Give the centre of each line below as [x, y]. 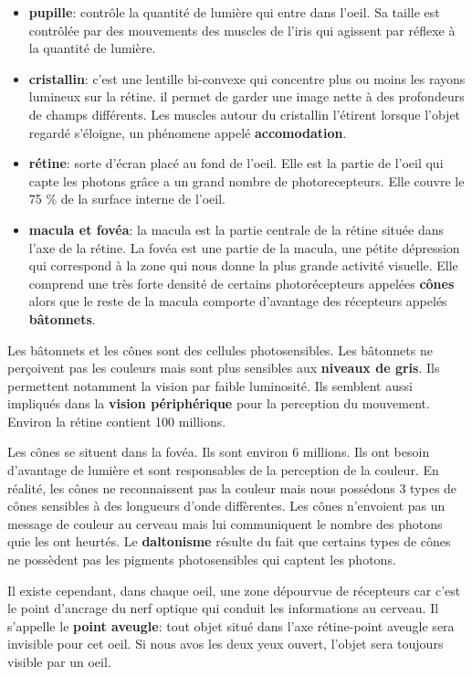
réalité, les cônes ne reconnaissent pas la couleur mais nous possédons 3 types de [232, 487]
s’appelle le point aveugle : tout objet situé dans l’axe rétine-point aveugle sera [231, 625]
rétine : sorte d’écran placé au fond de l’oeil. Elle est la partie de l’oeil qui [236, 163]
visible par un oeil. [59, 661]
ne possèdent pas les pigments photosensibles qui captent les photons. [202, 560]
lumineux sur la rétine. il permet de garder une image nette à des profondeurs [246, 96]
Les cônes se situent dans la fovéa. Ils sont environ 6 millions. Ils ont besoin [219, 452]
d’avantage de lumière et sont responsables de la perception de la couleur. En [223, 470]
